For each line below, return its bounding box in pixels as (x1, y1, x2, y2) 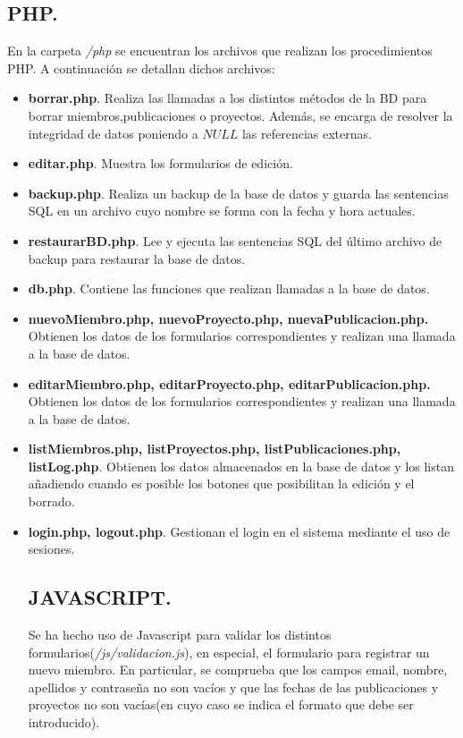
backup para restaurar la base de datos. (28, 249, 246, 267)
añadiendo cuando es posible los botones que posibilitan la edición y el (28, 474, 415, 493)
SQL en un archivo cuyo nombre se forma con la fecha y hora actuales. (28, 201, 416, 220)
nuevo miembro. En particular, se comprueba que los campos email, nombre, (28, 660, 448, 679)
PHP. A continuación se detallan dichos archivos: (7, 58, 275, 77)
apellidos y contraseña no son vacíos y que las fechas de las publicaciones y (28, 677, 439, 696)
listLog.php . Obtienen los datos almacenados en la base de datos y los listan (28, 456, 454, 475)
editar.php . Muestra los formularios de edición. (28, 154, 293, 173)
